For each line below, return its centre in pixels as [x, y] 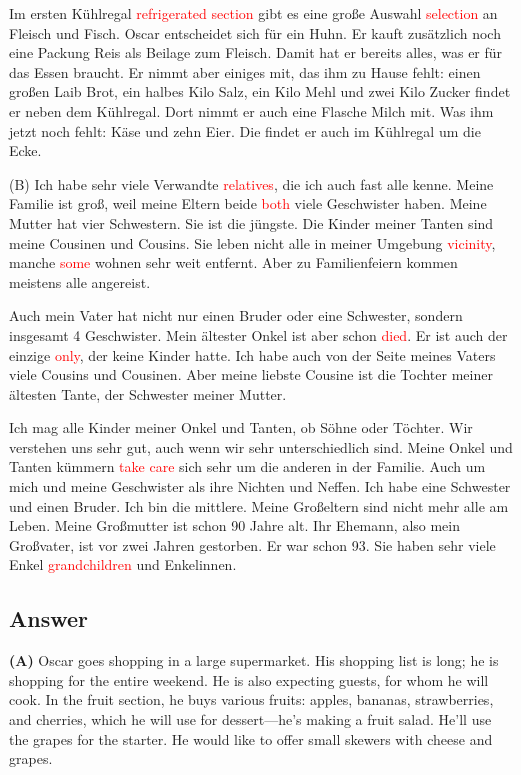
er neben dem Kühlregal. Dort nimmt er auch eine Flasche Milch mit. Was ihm [251, 110]
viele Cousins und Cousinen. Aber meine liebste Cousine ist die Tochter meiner [251, 374]
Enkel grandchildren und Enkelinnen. [123, 564]
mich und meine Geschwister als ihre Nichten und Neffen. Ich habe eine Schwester [260, 486]
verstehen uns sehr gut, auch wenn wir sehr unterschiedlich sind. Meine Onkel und [261, 446]
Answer [49, 618]
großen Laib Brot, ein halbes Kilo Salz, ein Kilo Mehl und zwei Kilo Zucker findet [260, 91]
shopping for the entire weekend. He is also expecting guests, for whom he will [249, 679]
